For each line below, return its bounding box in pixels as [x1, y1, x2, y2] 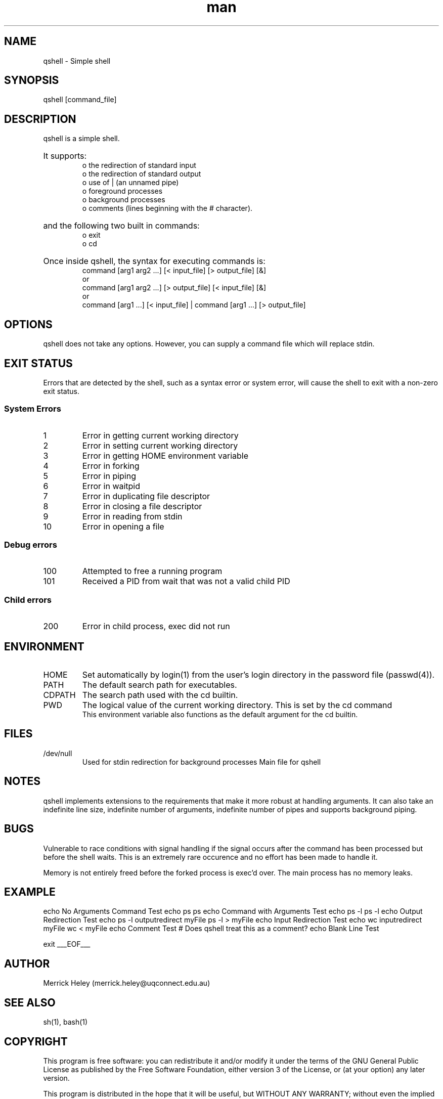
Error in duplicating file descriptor [82, 491, 210, 501]
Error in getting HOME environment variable [82, 450, 249, 461]
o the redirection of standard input [82, 161, 196, 170]
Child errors [4, 594, 52, 605]
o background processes [82, 195, 165, 204]
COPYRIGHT [4, 1035, 68, 1048]
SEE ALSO [4, 996, 56, 1009]
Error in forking [82, 460, 140, 471]
